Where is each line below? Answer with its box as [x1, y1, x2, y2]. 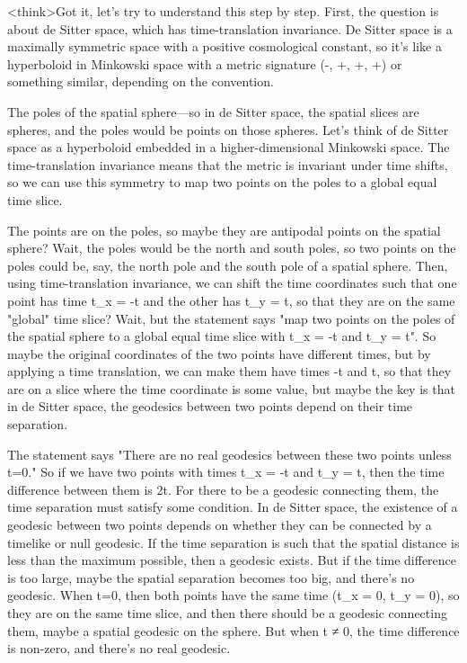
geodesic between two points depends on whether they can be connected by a [7, 515, 432, 534]
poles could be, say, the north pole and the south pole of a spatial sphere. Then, [7, 255, 448, 274]
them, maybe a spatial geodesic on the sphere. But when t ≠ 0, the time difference [7, 621, 460, 640]
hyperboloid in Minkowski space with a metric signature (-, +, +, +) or [7, 54, 402, 73]
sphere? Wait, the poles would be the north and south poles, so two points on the [7, 238, 456, 257]
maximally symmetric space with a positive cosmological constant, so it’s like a [7, 37, 442, 56]
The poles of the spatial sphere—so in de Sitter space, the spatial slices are [7, 102, 419, 121]
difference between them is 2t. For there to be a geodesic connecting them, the [7, 479, 439, 498]
